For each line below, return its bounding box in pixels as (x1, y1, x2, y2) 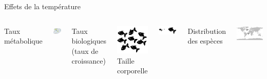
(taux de (71, 45, 99, 56)
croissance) (71, 55, 106, 66)
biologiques (71, 35, 106, 46)
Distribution (187, 25, 226, 36)
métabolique (4, 35, 43, 46)
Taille (117, 55, 135, 66)
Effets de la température (4, 1, 81, 11)
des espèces (187, 35, 223, 46)
